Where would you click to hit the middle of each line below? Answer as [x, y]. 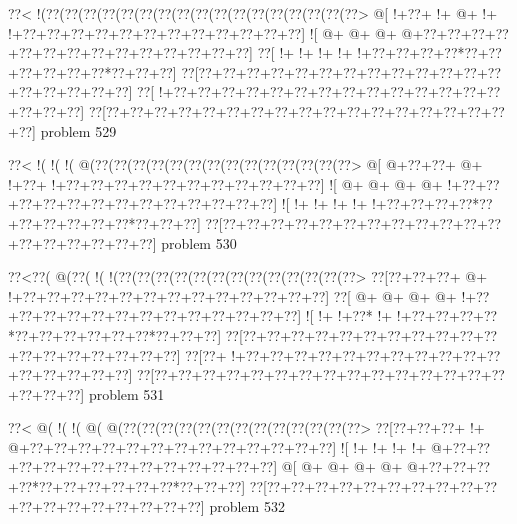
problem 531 [126, 393]
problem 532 [247, 505]
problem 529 [78, 130]
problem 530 [199, 242]
